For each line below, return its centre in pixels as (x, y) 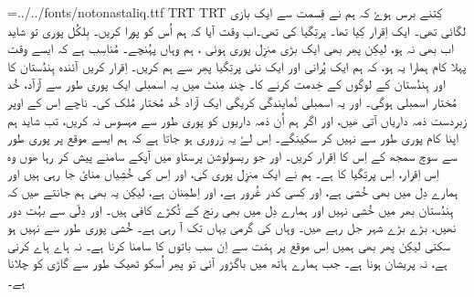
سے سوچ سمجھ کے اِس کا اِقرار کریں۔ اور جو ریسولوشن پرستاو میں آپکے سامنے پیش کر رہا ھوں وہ (232, 155)
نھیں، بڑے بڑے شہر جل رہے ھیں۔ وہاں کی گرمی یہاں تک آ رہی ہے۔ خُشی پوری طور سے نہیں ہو (232, 227)
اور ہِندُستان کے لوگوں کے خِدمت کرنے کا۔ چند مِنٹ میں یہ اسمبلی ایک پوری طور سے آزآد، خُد (226, 84)
